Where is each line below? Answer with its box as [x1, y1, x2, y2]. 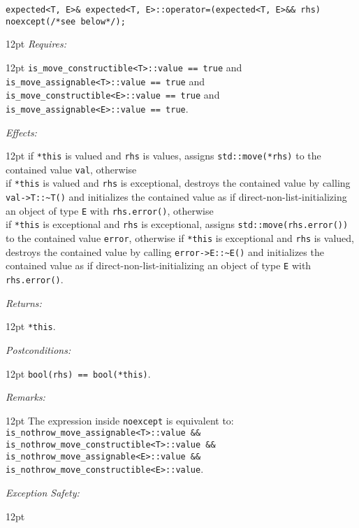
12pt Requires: [6, 36, 67, 51]
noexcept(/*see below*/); [6, 16, 126, 27]
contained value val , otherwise [6, 162, 137, 176]
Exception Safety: [6, 485, 80, 500]
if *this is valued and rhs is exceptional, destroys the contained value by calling [6, 176, 351, 190]
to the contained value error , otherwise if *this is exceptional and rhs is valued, [6, 231, 354, 245]
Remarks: [6, 390, 45, 404]
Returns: [6, 295, 42, 310]
